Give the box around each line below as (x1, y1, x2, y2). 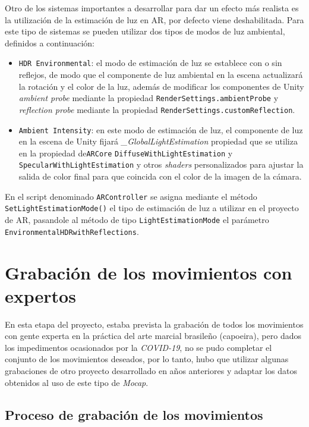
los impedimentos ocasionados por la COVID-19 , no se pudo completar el (5, 341, 272, 353)
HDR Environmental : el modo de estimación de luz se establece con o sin (18, 56, 282, 69)
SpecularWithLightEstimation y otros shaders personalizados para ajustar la (18, 158, 304, 171)
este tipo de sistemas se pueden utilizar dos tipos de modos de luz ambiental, (5, 25, 285, 37)
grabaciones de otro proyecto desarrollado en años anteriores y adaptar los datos (5, 365, 297, 376)
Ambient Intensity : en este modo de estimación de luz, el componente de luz (18, 123, 303, 136)
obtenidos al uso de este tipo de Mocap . (5, 376, 149, 388)
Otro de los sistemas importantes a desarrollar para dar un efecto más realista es (5, 2, 299, 14)
